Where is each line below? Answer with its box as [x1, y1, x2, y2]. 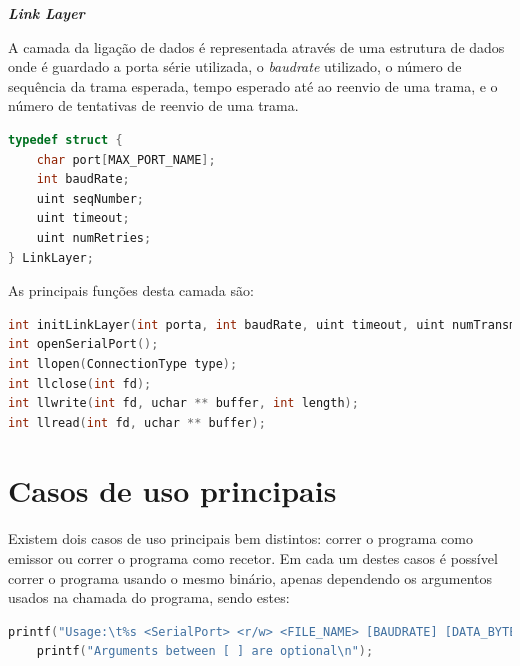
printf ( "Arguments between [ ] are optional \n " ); [36, 644, 374, 659]
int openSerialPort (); [8, 337, 159, 352]
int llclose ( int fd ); [8, 376, 152, 391]
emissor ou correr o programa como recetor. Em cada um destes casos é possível [8, 548, 498, 568]
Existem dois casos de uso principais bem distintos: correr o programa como [8, 528, 473, 549]
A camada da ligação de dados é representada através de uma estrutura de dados [8, 36, 505, 57]
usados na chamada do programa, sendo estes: [8, 587, 290, 608]
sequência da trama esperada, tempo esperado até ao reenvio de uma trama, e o [8, 75, 498, 96]
